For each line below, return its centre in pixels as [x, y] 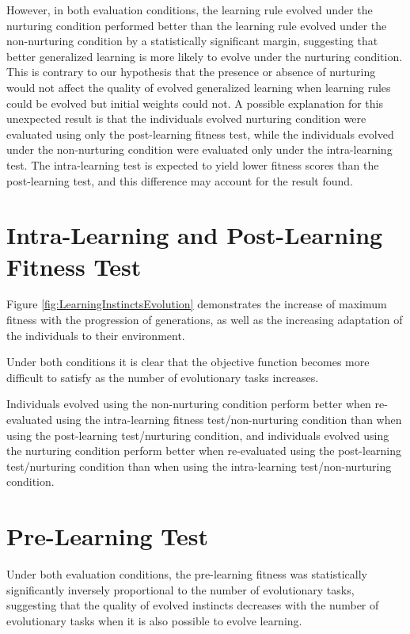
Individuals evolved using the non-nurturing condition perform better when [189, 404]
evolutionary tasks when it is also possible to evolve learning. [154, 620]
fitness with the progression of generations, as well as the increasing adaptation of [205, 320]
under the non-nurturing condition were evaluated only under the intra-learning [199, 149]
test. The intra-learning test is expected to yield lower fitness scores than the [193, 164]
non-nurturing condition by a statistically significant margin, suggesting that [192, 41]
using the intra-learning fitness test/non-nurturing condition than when [229, 419]
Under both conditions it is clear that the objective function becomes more [188, 362]
